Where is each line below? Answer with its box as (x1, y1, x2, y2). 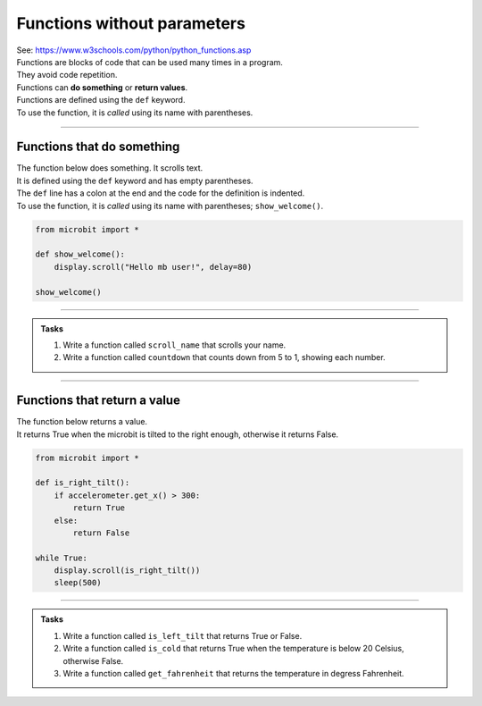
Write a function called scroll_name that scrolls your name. (62, 340, 287, 350)
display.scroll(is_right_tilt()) (54, 566, 201, 576)
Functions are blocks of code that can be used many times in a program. (16, 56, 283, 67)
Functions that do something (16, 139, 180, 155)
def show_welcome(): (35, 249, 125, 259)
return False (72, 527, 130, 538)
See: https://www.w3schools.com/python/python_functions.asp (16, 45, 252, 55)
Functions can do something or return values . (16, 81, 188, 93)
